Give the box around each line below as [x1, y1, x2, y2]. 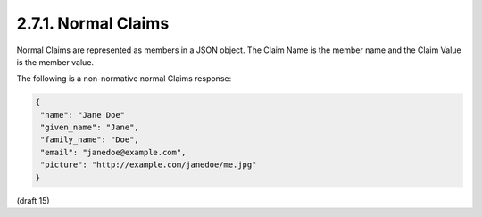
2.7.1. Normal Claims [16, 13, 170, 33]
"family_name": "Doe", [40, 135, 140, 145]
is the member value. [16, 56, 94, 67]
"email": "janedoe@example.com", [40, 147, 187, 157]
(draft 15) [16, 195, 50, 205]
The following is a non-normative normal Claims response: [16, 73, 232, 84]
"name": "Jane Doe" [40, 110, 125, 120]
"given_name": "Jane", [40, 122, 140, 133]
